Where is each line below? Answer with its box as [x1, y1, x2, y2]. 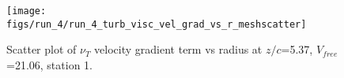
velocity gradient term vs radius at [94, 41, 263, 58]
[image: [6, 6, 47, 17]
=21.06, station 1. [6, 56, 93, 72]
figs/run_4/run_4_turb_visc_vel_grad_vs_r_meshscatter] [6, 18, 307, 30]
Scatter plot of [6, 41, 77, 58]
